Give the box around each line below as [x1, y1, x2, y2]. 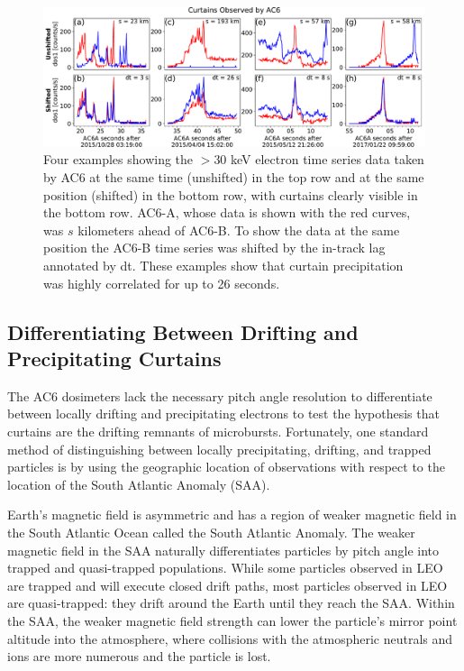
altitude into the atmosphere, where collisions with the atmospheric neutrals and [7, 629, 453, 648]
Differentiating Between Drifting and [7, 317, 359, 345]
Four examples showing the [43, 150, 194, 169]
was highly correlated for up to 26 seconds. [43, 273, 280, 292]
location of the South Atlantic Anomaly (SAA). [7, 474, 270, 493]
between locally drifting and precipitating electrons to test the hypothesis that [7, 404, 440, 423]
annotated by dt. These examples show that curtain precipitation [43, 256, 404, 275]
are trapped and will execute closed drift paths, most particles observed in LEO [7, 575, 448, 594]
